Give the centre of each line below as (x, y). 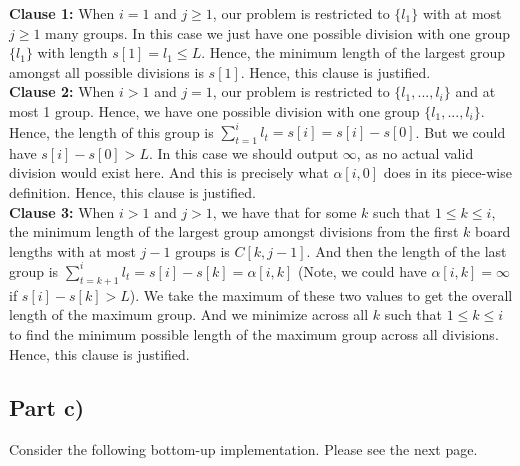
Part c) (47, 407)
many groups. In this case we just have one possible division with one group (278, 32)
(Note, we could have (362, 270)
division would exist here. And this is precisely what (169, 172)
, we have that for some (284, 211)
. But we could (460, 131)
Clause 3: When (62, 211)
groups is (202, 250)
